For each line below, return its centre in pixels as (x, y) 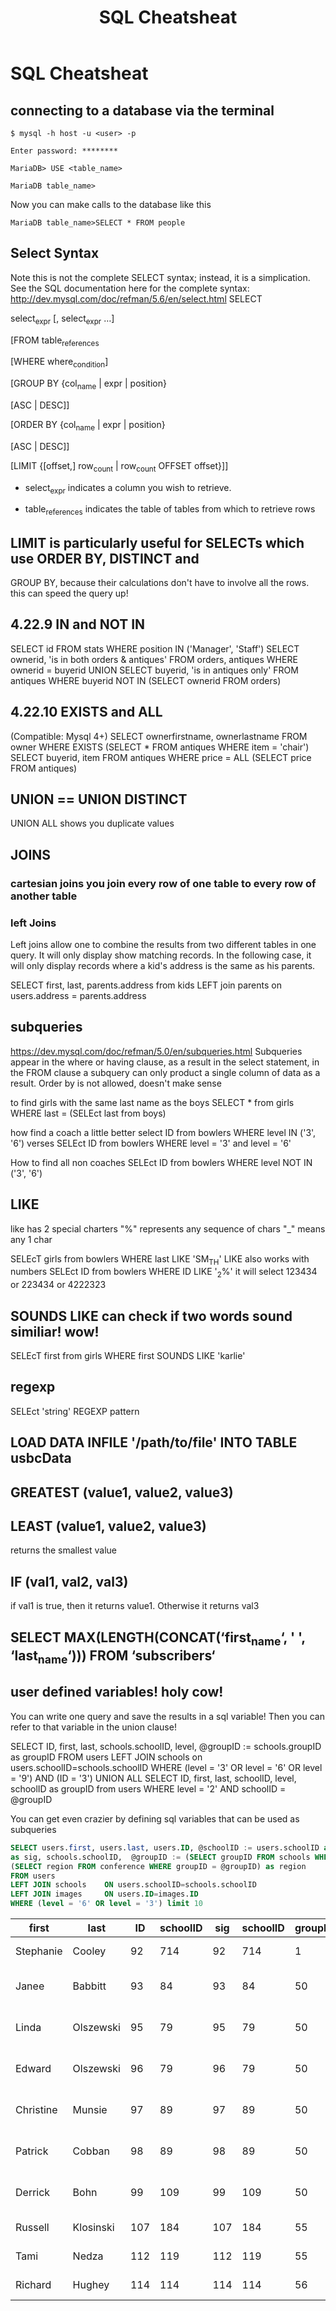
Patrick (32, 2151)
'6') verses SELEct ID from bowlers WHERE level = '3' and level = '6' (151, 1143)
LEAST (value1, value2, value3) (108, 1526)
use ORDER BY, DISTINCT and (105, 558)
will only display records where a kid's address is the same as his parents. (163, 966)
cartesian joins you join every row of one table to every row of (163, 883)
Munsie (90, 2109)
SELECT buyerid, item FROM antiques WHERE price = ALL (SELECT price (161, 757)
